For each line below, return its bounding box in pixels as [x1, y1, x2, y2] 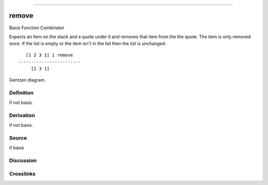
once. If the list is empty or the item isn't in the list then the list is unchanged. [9, 41, 166, 46]
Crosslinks [9, 170, 36, 177]
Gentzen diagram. [9, 77, 46, 83]
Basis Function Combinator [9, 25, 65, 31]
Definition [9, 89, 34, 96]
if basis [9, 145, 24, 151]
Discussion [9, 157, 37, 164]
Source [9, 134, 27, 141]
